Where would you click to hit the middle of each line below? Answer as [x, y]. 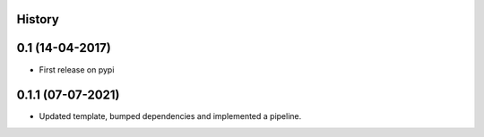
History [38, 19]
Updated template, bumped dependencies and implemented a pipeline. [170, 116]
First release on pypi [77, 69]
